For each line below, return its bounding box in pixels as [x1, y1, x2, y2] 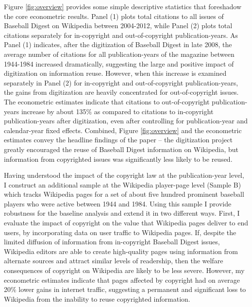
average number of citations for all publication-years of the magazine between [4, 49, 235, 59]
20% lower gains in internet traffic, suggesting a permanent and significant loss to [4, 284, 246, 294]
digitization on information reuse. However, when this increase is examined [4, 68, 227, 78]
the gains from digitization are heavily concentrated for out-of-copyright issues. [4, 87, 239, 97]
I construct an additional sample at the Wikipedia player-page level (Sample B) [4, 179, 241, 189]
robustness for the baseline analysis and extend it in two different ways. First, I [4, 208, 240, 218]
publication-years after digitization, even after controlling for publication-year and [4, 116, 248, 126]
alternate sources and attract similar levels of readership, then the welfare [4, 256, 223, 266]
